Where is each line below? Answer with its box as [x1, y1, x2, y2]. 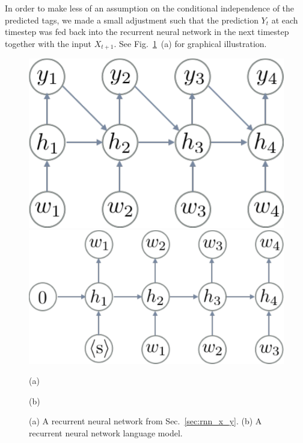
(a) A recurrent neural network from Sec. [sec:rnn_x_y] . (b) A [29, 415, 262, 427]
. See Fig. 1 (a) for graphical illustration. [114, 37, 267, 49]
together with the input [5, 37, 91, 49]
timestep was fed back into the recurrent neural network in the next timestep [5, 25, 289, 38]
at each [271, 13, 298, 26]
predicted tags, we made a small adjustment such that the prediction [5, 13, 259, 26]
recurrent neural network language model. [29, 426, 183, 439]
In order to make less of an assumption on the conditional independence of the [5, 2, 295, 14]
